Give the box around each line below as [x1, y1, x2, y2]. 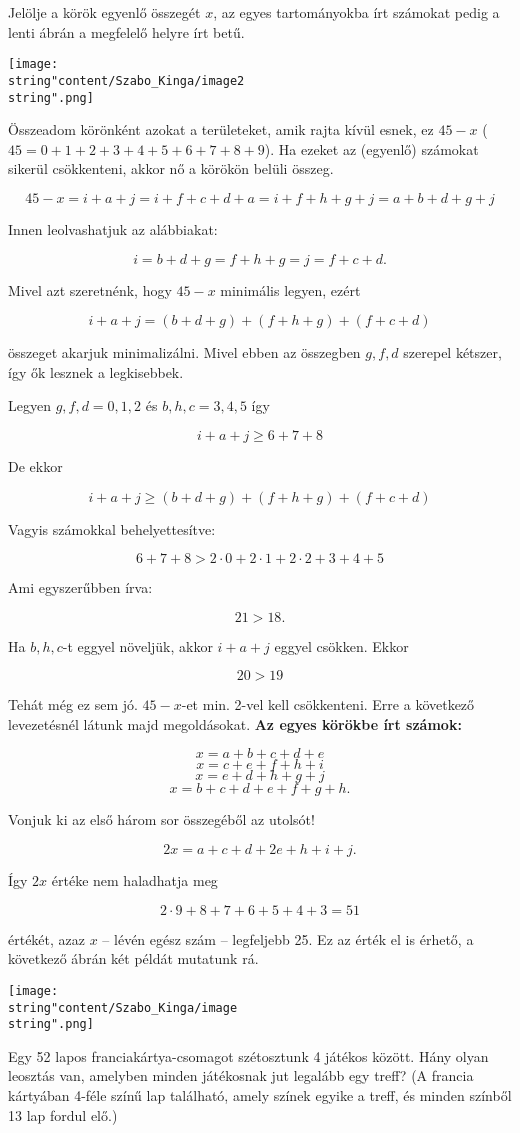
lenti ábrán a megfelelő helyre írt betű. [8, 21, 245, 42]
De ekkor [8, 455, 63, 476]
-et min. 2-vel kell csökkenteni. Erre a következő [181, 694, 475, 715]
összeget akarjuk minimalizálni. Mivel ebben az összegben [8, 342, 361, 363]
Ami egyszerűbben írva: [8, 577, 153, 598]
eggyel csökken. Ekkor [274, 635, 409, 656]
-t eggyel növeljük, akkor [62, 635, 213, 656]
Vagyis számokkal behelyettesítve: [8, 518, 216, 539]
